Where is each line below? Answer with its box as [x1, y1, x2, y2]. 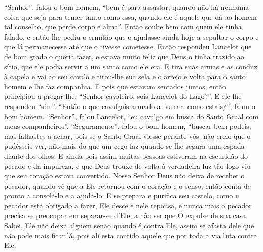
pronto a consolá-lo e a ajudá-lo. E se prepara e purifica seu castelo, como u [4, 190, 239, 201]
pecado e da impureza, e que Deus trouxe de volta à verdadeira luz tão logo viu [4, 160, 251, 171]
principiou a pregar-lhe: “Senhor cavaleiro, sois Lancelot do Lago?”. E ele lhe [4, 91, 242, 101]
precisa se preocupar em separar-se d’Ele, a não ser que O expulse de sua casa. [4, 210, 248, 221]
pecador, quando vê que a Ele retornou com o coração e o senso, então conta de [4, 180, 251, 191]
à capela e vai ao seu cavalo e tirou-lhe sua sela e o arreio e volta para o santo [4, 71, 246, 82]
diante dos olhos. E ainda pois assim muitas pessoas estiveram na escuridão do [4, 150, 248, 161]
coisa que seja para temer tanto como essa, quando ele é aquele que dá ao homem [4, 11, 257, 22]
